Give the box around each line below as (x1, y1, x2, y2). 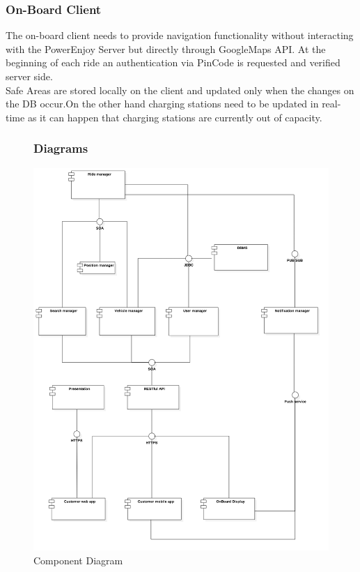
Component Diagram (33, 553, 123, 568)
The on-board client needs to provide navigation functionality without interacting (6, 28, 354, 43)
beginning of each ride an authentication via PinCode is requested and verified (6, 55, 341, 70)
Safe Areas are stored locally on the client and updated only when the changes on (6, 82, 354, 97)
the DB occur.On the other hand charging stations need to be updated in (6, 96, 319, 111)
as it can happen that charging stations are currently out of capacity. (27, 110, 322, 124)
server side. (6, 69, 53, 83)
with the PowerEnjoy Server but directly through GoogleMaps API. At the (6, 41, 326, 56)
